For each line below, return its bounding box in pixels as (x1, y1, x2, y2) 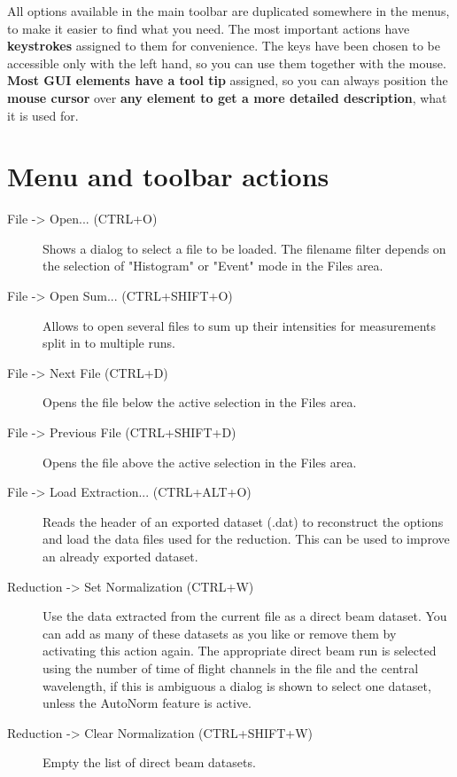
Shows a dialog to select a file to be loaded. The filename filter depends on (43, 239, 446, 257)
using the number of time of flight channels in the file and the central (43, 658, 419, 677)
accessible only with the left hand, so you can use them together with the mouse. (7, 53, 446, 72)
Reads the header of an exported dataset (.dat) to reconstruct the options (43, 512, 444, 530)
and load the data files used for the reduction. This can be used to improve (43, 530, 450, 548)
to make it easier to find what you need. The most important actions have (7, 19, 410, 37)
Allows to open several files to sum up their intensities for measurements (43, 316, 437, 334)
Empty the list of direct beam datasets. (43, 753, 256, 772)
